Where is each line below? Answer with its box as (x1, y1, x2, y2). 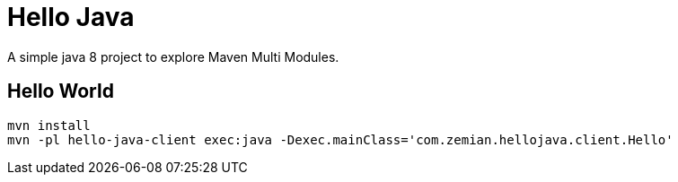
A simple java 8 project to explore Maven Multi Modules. (7, 48, 339, 65)
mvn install (7, 117, 91, 133)
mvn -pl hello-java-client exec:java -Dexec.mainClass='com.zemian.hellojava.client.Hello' (7, 132, 674, 147)
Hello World (7, 80, 114, 103)
